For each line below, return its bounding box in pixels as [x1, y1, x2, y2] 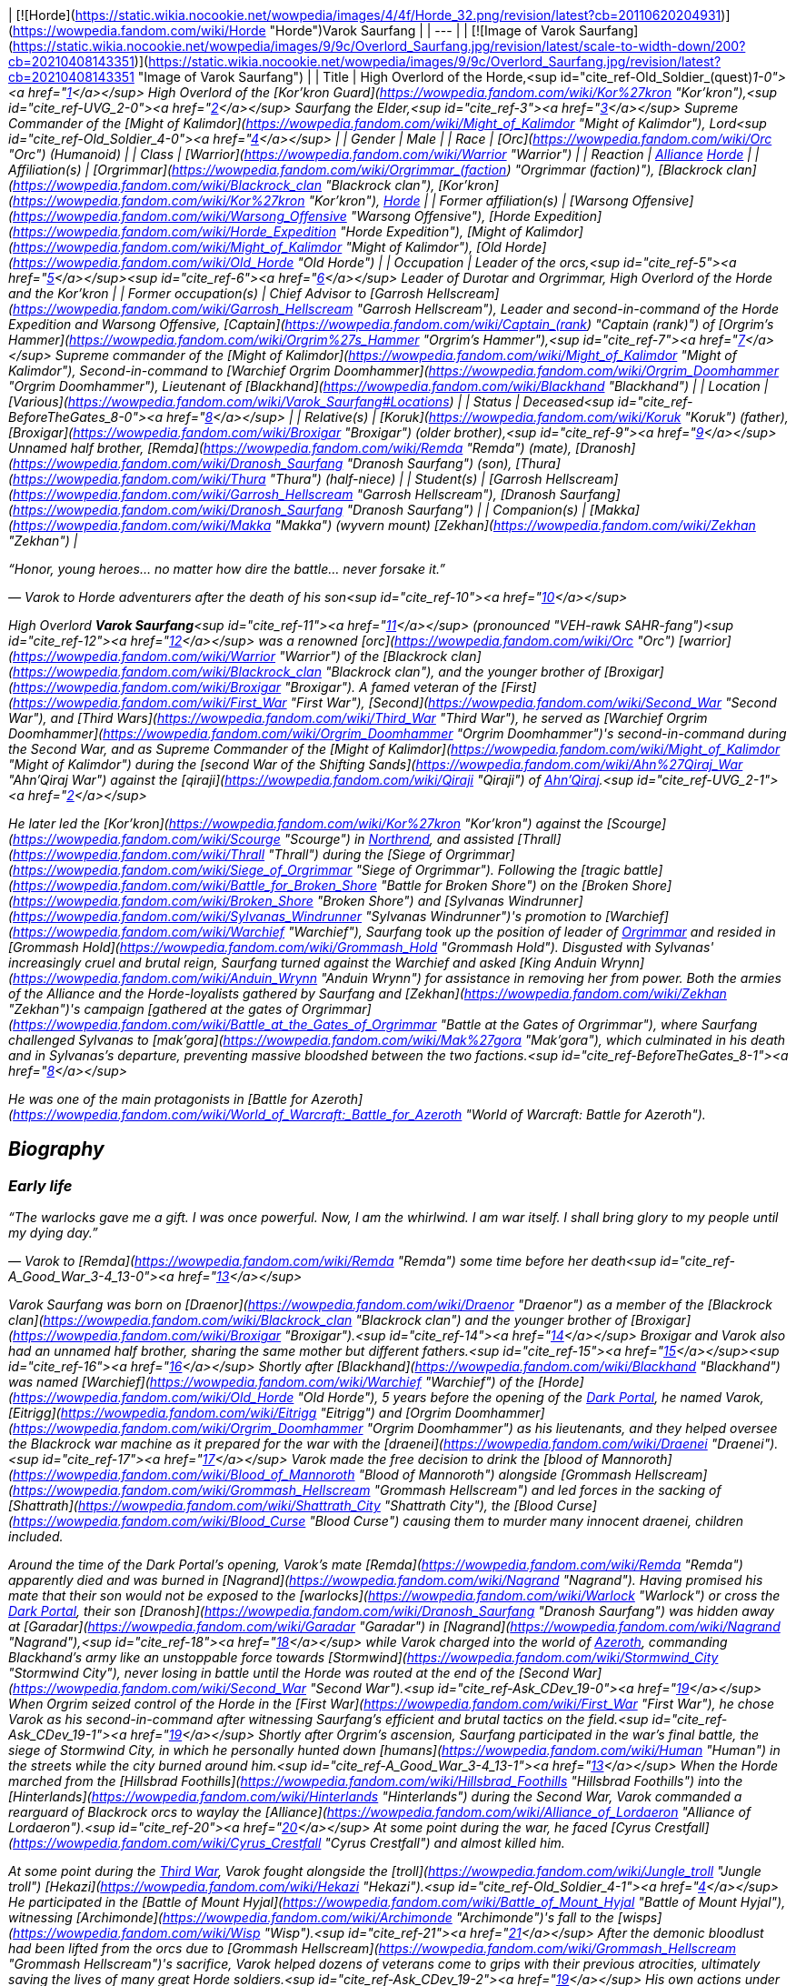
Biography [8, 1138, 104, 1161]
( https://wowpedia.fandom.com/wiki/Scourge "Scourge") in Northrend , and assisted [8, 831, 514, 847]
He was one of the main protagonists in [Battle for [8, 1091, 308, 1107]
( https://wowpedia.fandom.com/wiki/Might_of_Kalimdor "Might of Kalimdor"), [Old [8, 239, 502, 255]
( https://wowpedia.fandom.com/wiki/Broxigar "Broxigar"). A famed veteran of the [8, 679, 498, 695]
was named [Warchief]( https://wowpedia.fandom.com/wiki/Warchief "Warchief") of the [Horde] [8, 1374, 584, 1390]
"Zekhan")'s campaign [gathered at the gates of [8, 1001, 298, 1017]
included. [8, 1529, 64, 1545]
